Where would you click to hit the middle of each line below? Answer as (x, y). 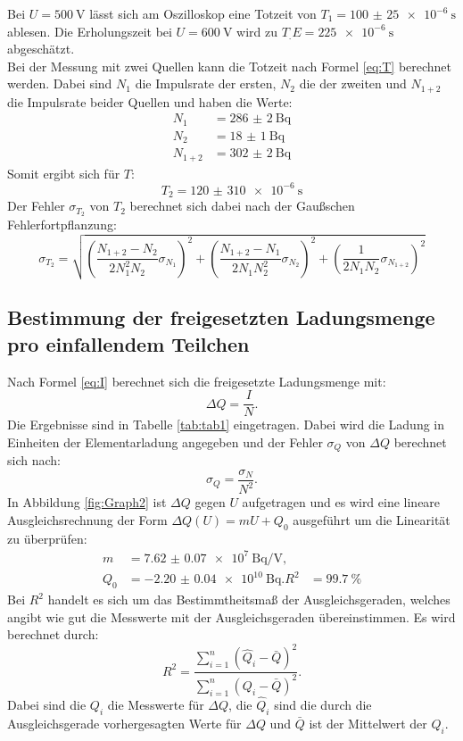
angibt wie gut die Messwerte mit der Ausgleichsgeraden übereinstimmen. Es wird (231, 616)
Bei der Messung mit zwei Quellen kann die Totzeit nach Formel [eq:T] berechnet (230, 66)
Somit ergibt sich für (64, 173)
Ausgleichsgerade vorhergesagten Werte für (124, 723)
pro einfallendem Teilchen (128, 343)
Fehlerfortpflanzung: (62, 225)
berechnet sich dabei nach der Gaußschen (242, 206)
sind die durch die (323, 705)
